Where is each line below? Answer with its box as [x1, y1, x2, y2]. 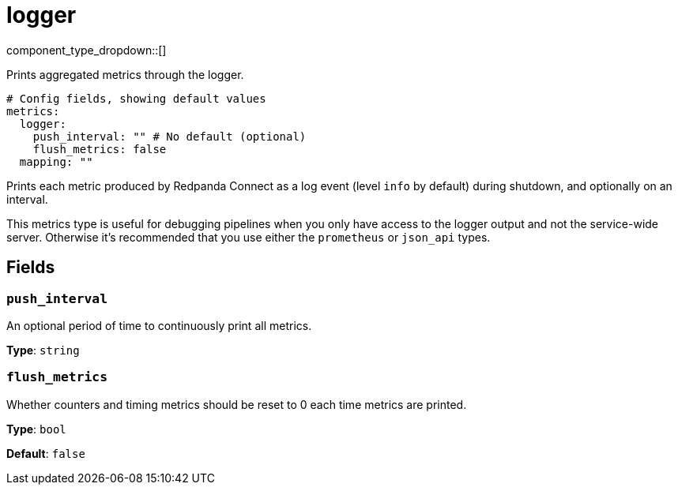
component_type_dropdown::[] [6, 43, 167, 57]
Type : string [6, 343, 80, 357]
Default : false [6, 446, 85, 460]
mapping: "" [19, 155, 93, 168]
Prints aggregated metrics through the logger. [6, 67, 244, 81]
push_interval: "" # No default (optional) [32, 129, 307, 143]
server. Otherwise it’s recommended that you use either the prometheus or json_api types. [6, 230, 491, 244]
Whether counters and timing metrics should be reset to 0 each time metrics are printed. [6, 397, 467, 411]
